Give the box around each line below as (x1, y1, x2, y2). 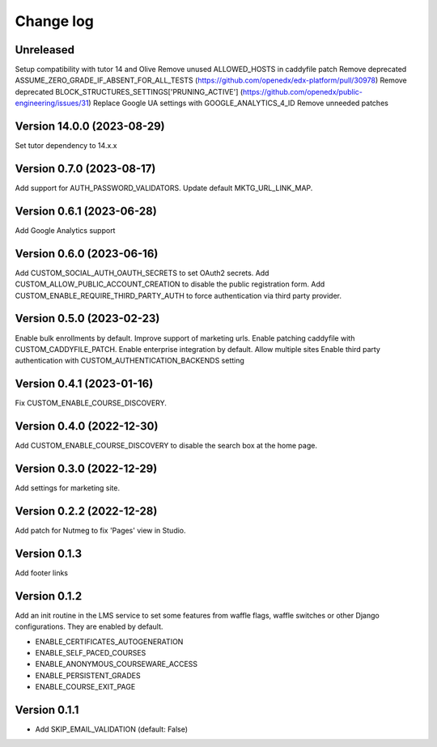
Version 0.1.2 (15, 589, 83, 603)
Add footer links (15, 567, 69, 578)
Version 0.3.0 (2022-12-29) (15, 461, 158, 475)
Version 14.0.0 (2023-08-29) (15, 120, 165, 134)
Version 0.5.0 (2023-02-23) (15, 312, 160, 325)
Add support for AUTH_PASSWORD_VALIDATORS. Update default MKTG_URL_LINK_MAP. (15, 183, 313, 193)
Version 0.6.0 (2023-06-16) (15, 247, 159, 261)
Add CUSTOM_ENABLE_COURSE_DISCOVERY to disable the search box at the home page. (15, 441, 317, 451)
